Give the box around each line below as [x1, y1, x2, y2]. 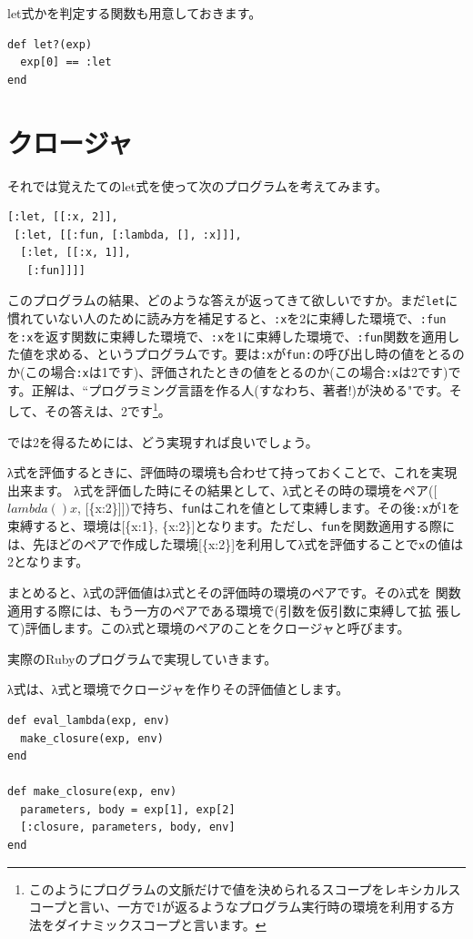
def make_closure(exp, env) [7, 785, 177, 799]
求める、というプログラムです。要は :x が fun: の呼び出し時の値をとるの [45, 344, 465, 363]
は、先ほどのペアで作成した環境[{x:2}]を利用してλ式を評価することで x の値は [7, 534, 464, 553]
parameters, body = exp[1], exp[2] [20, 802, 236, 816]
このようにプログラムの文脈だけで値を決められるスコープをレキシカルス [28, 879, 461, 898]
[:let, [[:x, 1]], [20, 246, 132, 260]
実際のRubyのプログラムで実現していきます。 [7, 648, 277, 668]
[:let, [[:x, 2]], [7, 210, 118, 224]
